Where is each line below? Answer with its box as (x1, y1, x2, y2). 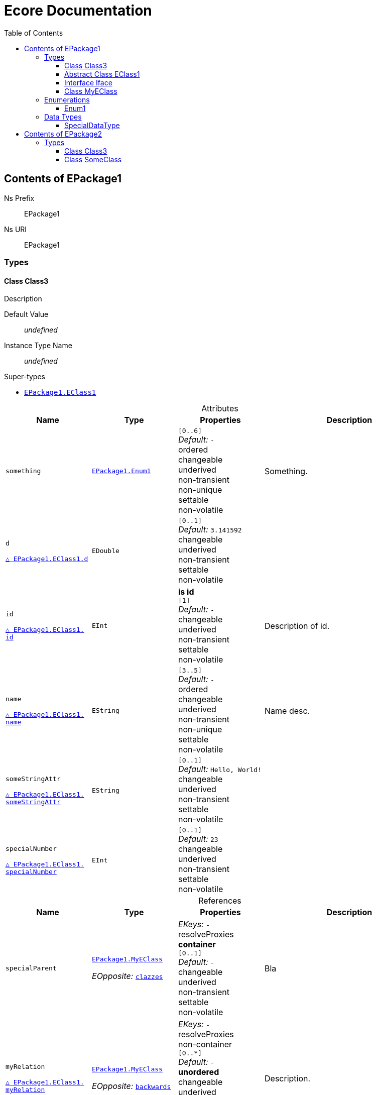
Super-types (4, 372, 45, 381)
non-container (178, 1039, 232, 1050)
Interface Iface (64, 78, 112, 87)
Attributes (201, 403, 238, 414)
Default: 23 (178, 834, 218, 844)
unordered (178, 1067, 219, 1077)
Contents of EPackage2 (24, 129, 102, 138)
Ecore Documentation (4, 2, 152, 19)
